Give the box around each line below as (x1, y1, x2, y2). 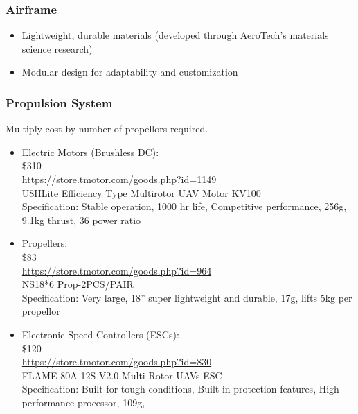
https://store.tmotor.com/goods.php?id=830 (21, 354, 212, 369)
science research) (21, 41, 93, 55)
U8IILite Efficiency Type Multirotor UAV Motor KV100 (21, 185, 261, 200)
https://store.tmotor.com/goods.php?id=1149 (21, 172, 217, 186)
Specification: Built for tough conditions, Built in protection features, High (21, 381, 339, 396)
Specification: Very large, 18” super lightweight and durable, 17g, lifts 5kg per (21, 290, 352, 304)
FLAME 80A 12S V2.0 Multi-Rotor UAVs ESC (21, 368, 222, 382)
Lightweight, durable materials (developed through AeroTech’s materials (21, 28, 329, 42)
